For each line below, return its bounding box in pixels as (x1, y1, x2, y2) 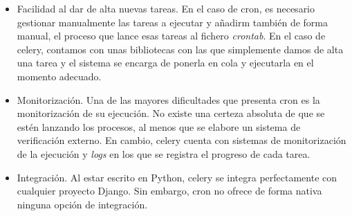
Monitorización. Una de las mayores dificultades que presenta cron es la (17, 92, 320, 107)
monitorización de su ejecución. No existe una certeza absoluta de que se (17, 106, 325, 120)
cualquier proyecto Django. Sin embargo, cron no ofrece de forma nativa (17, 183, 322, 198)
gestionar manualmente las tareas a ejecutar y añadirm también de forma (17, 15, 328, 29)
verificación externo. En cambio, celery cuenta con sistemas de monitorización (17, 133, 346, 147)
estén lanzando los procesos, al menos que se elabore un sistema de (17, 119, 301, 134)
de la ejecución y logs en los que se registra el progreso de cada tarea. (17, 146, 311, 161)
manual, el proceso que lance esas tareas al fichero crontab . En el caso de (17, 28, 326, 43)
